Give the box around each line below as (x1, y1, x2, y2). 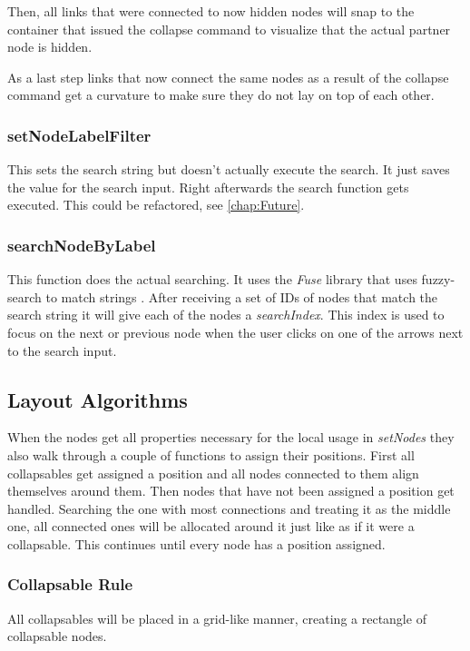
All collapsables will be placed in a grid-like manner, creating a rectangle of (7, 608, 426, 627)
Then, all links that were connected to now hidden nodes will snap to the (7, 2, 415, 20)
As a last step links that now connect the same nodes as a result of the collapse (7, 67, 449, 86)
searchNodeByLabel (7, 233, 156, 256)
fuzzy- (421, 270, 455, 289)
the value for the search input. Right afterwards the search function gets (7, 177, 409, 196)
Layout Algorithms (7, 385, 188, 413)
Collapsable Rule (7, 573, 133, 596)
